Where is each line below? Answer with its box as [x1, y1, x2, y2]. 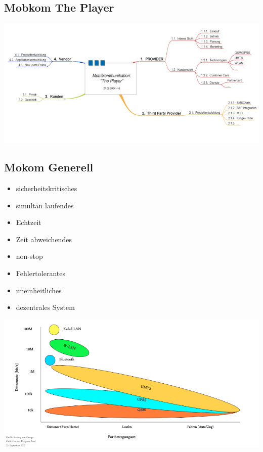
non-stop [16, 251, 43, 261]
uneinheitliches [16, 285, 62, 295]
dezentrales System [16, 302, 75, 312]
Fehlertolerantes [16, 267, 65, 278]
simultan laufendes [16, 200, 74, 210]
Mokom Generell [4, 159, 94, 175]
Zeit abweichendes [16, 234, 72, 244]
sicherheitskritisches [16, 183, 77, 193]
